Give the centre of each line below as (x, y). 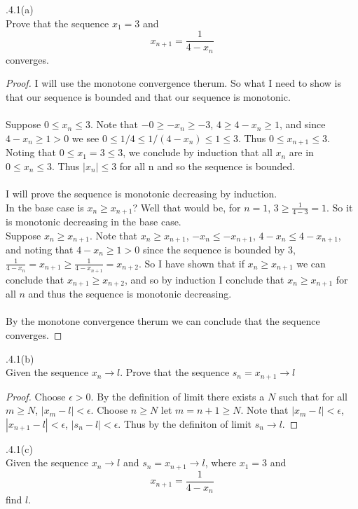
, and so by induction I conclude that (204, 279)
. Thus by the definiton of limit (185, 423)
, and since (303, 124)
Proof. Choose (36, 396)
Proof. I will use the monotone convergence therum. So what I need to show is (173, 83)
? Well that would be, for (187, 207)
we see (85, 138)
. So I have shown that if (191, 263)
